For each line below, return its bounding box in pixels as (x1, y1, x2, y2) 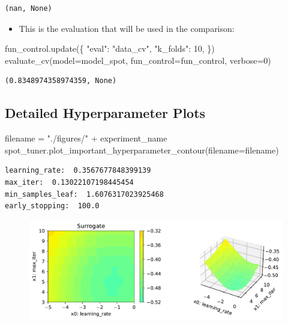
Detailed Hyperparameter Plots (5, 104, 206, 122)
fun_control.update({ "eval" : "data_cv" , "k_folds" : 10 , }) (5, 42, 215, 55)
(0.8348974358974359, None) (5, 76, 117, 85)
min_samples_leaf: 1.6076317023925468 (5, 190, 164, 199)
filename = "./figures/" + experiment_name (5, 132, 167, 144)
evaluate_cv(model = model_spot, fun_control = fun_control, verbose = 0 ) (5, 54, 271, 66)
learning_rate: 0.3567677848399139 (5, 166, 151, 175)
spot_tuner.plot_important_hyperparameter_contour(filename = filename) (5, 143, 279, 156)
